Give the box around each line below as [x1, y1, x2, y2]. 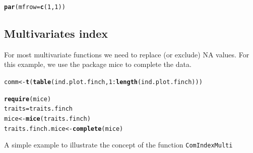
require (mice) [4, 95, 51, 103]
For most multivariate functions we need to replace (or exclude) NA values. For [4, 49, 249, 59]
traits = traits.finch [4, 105, 73, 113]
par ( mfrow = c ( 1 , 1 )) [4, 4, 66, 11]
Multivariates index [4, 26, 108, 41]
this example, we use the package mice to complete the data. [4, 59, 192, 69]
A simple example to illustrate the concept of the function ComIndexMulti [4, 139, 233, 150]
